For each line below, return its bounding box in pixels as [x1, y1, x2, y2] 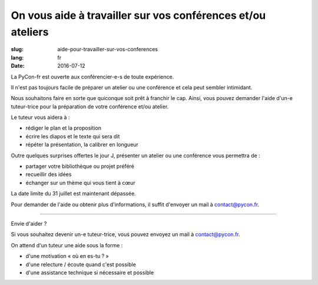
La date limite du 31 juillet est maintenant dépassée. [11, 190, 137, 197]
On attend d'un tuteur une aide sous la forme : [11, 241, 123, 248]
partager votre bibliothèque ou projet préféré [25, 163, 135, 170]
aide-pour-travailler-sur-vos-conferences [57, 46, 158, 53]
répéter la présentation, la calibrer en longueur [25, 141, 138, 148]
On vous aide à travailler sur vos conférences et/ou [11, 9, 266, 22]
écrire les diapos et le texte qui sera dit [25, 132, 120, 140]
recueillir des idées [25, 171, 72, 178]
